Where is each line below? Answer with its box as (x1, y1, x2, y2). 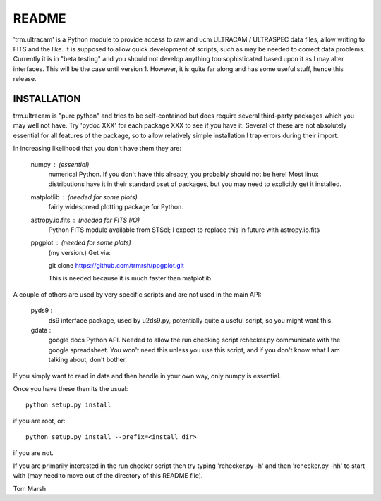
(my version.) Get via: (48, 248, 111, 256)
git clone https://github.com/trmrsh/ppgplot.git (48, 261, 185, 270)
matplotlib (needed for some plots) (30, 192, 138, 201)
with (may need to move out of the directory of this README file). (13, 471, 203, 480)
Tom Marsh (13, 484, 46, 493)
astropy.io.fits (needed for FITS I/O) (30, 216, 140, 224)
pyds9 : (30, 307, 53, 315)
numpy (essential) (30, 160, 90, 168)
